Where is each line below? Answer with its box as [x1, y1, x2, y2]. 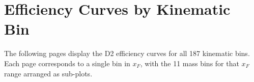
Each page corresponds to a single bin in [4, 58, 130, 68]
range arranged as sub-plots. [4, 68, 93, 78]
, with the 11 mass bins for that [140, 58, 239, 68]
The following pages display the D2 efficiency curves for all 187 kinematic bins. [4, 48, 250, 59]
